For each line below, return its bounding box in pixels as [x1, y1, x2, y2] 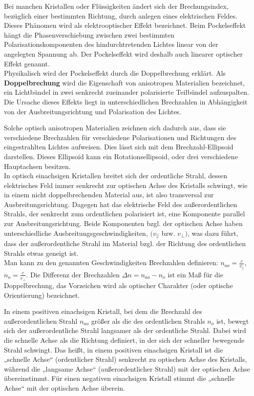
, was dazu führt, [187, 228, 238, 238]
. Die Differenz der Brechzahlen [26, 269, 120, 279]
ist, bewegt [216, 315, 249, 326]
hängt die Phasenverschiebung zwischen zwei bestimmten [4, 29, 174, 40]
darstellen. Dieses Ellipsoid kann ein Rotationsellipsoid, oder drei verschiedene [4, 151, 238, 161]
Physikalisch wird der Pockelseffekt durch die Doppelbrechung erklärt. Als [4, 68, 226, 78]
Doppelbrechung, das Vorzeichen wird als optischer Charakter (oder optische [4, 280, 233, 291]
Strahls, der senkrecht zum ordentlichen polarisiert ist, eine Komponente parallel [4, 208, 245, 219]
